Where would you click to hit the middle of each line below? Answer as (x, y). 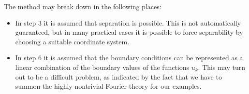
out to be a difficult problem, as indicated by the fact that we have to (118, 76)
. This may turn (221, 67)
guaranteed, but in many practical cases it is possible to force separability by (129, 32)
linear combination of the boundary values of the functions (102, 67)
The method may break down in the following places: (83, 6)
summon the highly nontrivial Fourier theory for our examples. (108, 86)
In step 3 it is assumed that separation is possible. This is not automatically (128, 22)
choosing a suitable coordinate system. (72, 41)
